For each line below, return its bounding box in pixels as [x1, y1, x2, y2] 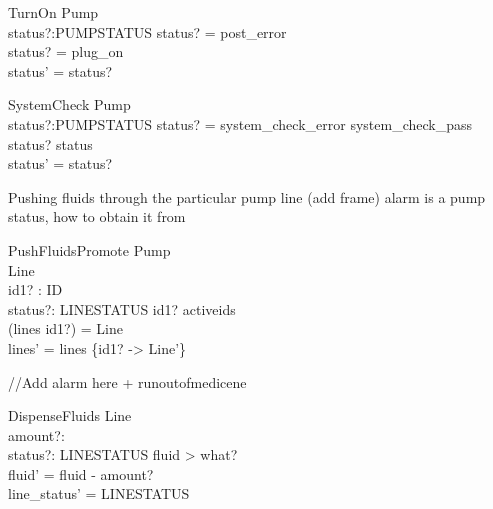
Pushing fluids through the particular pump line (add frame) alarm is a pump [8, 186, 486, 207]
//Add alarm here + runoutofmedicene [8, 371, 247, 392]
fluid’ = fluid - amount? [8, 463, 154, 484]
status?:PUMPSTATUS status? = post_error [8, 21, 287, 42]
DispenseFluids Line [8, 405, 132, 426]
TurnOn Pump [8, 2, 99, 22]
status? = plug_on [8, 41, 124, 62]
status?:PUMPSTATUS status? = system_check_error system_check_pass [8, 113, 473, 134]
